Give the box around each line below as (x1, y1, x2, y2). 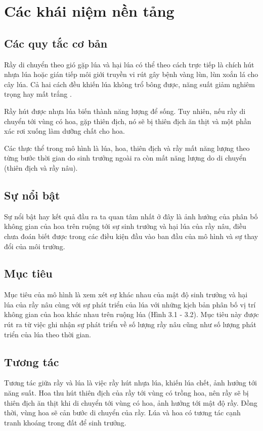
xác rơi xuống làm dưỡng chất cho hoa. (4, 126, 125, 136)
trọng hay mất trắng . (4, 89, 72, 99)
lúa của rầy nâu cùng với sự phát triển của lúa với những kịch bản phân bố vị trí (4, 299, 256, 309)
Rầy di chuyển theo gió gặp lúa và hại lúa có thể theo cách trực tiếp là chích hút (4, 59, 254, 69)
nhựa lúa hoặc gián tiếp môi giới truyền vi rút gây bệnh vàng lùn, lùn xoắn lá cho (4, 69, 258, 80)
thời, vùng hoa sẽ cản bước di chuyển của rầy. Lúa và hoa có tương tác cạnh (4, 407, 241, 418)
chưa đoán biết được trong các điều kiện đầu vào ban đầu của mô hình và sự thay (4, 230, 258, 241)
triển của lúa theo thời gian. (4, 329, 91, 339)
